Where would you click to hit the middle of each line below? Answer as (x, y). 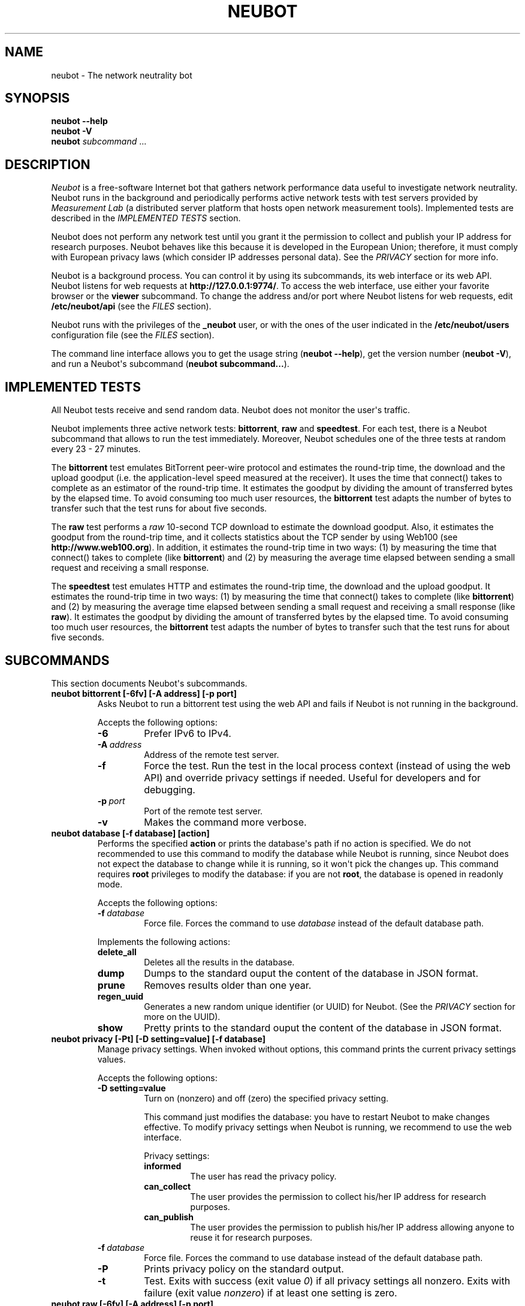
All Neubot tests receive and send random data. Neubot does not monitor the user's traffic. (230, 410)
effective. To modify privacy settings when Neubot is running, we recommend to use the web (328, 1127)
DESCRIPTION (48, 164)
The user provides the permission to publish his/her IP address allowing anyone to (352, 1227)
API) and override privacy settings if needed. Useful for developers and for (313, 777)
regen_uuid (120, 996)
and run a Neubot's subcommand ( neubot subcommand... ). (170, 364)
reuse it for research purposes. (251, 1237)
